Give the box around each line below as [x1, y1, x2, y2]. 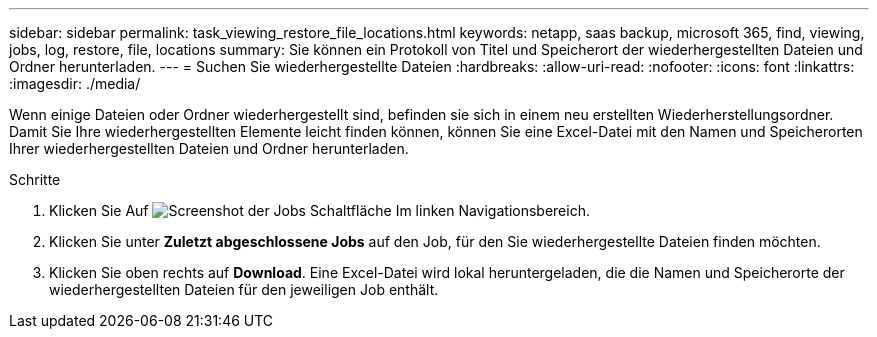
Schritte [9, 171, 61, 188]
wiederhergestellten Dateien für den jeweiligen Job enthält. [49, 281, 439, 298]
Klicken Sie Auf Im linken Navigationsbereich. [49, 202, 590, 219]
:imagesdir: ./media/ [9, 75, 141, 92]
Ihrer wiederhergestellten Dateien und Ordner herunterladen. [9, 140, 409, 157]
